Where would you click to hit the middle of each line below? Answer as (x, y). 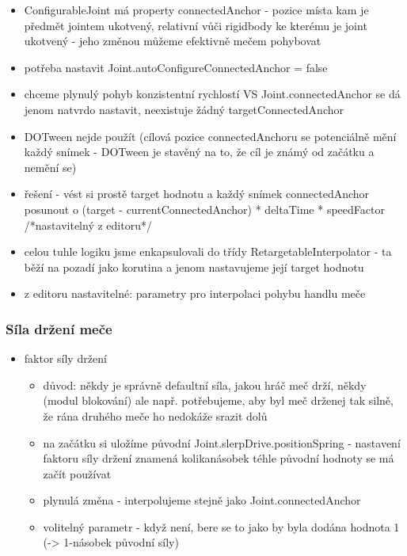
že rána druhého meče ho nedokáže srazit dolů (155, 415)
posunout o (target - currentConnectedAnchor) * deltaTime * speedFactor (204, 209)
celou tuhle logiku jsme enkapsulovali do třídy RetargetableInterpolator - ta (208, 251)
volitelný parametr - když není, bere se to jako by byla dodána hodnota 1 (221, 526)
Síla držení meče (59, 328)
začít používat (77, 473)
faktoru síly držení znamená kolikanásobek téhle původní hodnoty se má (219, 458)
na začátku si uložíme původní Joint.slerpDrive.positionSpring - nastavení (222, 442)
